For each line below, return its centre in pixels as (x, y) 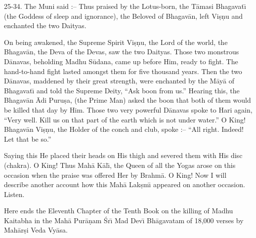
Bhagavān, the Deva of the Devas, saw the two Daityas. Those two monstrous (122, 52)
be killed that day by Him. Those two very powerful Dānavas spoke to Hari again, (128, 109)
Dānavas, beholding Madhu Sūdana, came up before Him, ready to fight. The (121, 61)
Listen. (14, 194)
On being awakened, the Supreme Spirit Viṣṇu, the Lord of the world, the (116, 42)
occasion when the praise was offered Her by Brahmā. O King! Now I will (115, 175)
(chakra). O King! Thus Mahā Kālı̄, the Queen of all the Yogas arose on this (120, 165)
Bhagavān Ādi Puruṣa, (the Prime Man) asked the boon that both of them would (128, 100)
